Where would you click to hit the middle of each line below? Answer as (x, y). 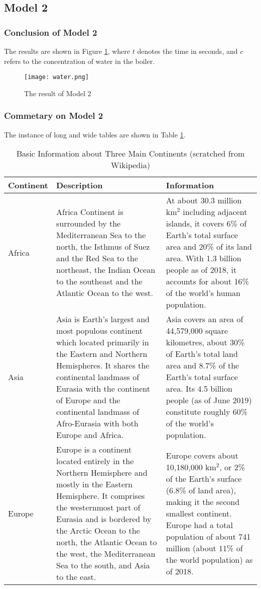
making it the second (203, 501)
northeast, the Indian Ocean (106, 270)
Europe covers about (202, 455)
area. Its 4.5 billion (199, 389)
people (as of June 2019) (209, 400)
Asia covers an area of (205, 319)
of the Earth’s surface (204, 478)
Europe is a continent (94, 450)
